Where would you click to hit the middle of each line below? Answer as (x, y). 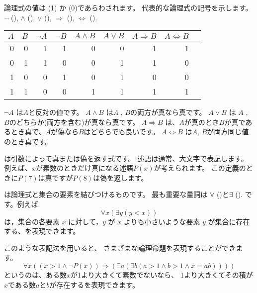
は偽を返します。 (120, 177)
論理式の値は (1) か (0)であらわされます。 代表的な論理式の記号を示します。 (128, 7)
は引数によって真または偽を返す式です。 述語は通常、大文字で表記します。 (126, 158)
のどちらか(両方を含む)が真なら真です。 (74, 122)
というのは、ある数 (35, 274)
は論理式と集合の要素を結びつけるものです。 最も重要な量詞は (106, 194)
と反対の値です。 (56, 112)
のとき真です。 (28, 141)
